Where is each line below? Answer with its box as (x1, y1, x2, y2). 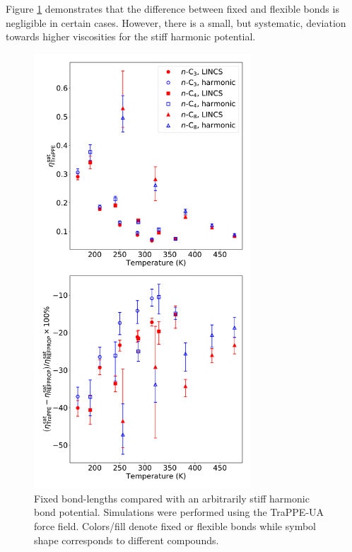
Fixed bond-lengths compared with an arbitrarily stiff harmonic (34, 490, 310, 505)
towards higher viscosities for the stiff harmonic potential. (6, 29, 256, 44)
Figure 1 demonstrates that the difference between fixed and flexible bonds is (6, 1, 339, 16)
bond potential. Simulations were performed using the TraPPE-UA (34, 505, 324, 519)
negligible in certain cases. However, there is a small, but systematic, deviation (6, 15, 346, 30)
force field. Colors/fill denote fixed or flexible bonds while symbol (34, 518, 316, 533)
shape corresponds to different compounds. (34, 532, 219, 547)
